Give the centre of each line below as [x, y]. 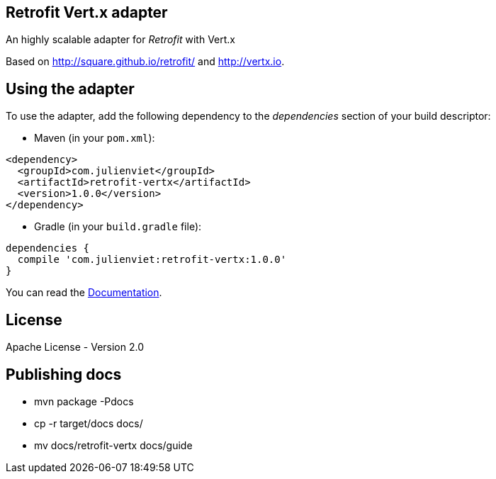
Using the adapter [70, 89]
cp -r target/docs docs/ [89, 423]
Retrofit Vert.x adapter [87, 12]
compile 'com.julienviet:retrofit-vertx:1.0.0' [152, 260]
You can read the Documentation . [84, 293]
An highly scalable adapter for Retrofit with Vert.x [120, 40]
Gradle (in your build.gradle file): [118, 227]
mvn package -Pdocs [84, 401]
